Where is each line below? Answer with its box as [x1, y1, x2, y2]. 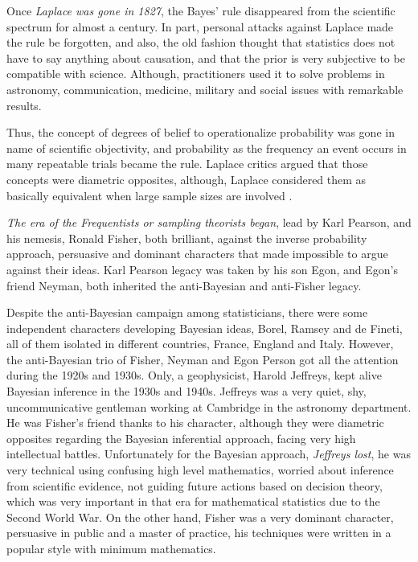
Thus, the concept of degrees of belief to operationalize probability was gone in [6, 124, 395, 141]
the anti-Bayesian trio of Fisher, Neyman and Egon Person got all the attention [6, 351, 399, 367]
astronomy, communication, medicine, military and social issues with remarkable [6, 80, 404, 97]
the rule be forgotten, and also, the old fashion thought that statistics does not [6, 34, 395, 51]
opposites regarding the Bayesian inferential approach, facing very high [6, 429, 356, 446]
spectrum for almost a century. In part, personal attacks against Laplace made [6, 18, 394, 35]
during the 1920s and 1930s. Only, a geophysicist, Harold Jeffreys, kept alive [6, 367, 382, 384]
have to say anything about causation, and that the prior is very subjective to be [6, 49, 405, 66]
